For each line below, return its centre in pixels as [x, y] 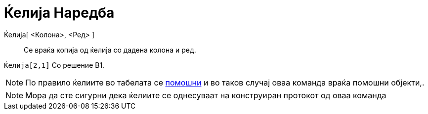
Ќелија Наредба [59, 13]
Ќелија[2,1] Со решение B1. [54, 65]
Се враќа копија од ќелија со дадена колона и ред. [110, 50]
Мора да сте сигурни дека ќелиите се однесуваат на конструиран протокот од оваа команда [206, 95]
